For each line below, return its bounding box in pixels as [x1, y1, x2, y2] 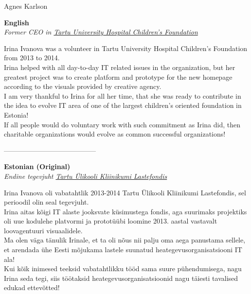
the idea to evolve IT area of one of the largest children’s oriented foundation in [4, 100, 242, 110]
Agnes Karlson [4, 1, 48, 11]
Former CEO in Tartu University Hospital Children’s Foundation [4, 27, 198, 37]
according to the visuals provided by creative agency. [4, 81, 161, 91]
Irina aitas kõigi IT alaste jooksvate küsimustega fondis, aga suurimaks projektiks [4, 206, 247, 216]
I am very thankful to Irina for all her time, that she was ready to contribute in [4, 90, 241, 101]
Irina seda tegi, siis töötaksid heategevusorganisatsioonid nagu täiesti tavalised [4, 273, 238, 283]
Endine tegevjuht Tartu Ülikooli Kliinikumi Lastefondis [4, 171, 167, 181]
